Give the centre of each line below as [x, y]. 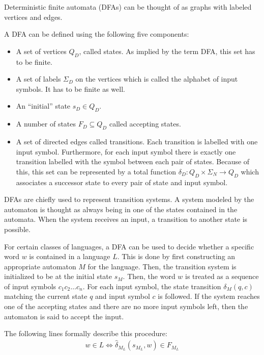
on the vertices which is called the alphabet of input [157, 79]
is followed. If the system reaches [209, 296]
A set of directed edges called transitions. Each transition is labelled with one [137, 141]
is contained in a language [70, 256]
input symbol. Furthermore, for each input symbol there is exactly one [126, 151]
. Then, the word [149, 276]
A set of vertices [41, 51]
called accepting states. [145, 124]
